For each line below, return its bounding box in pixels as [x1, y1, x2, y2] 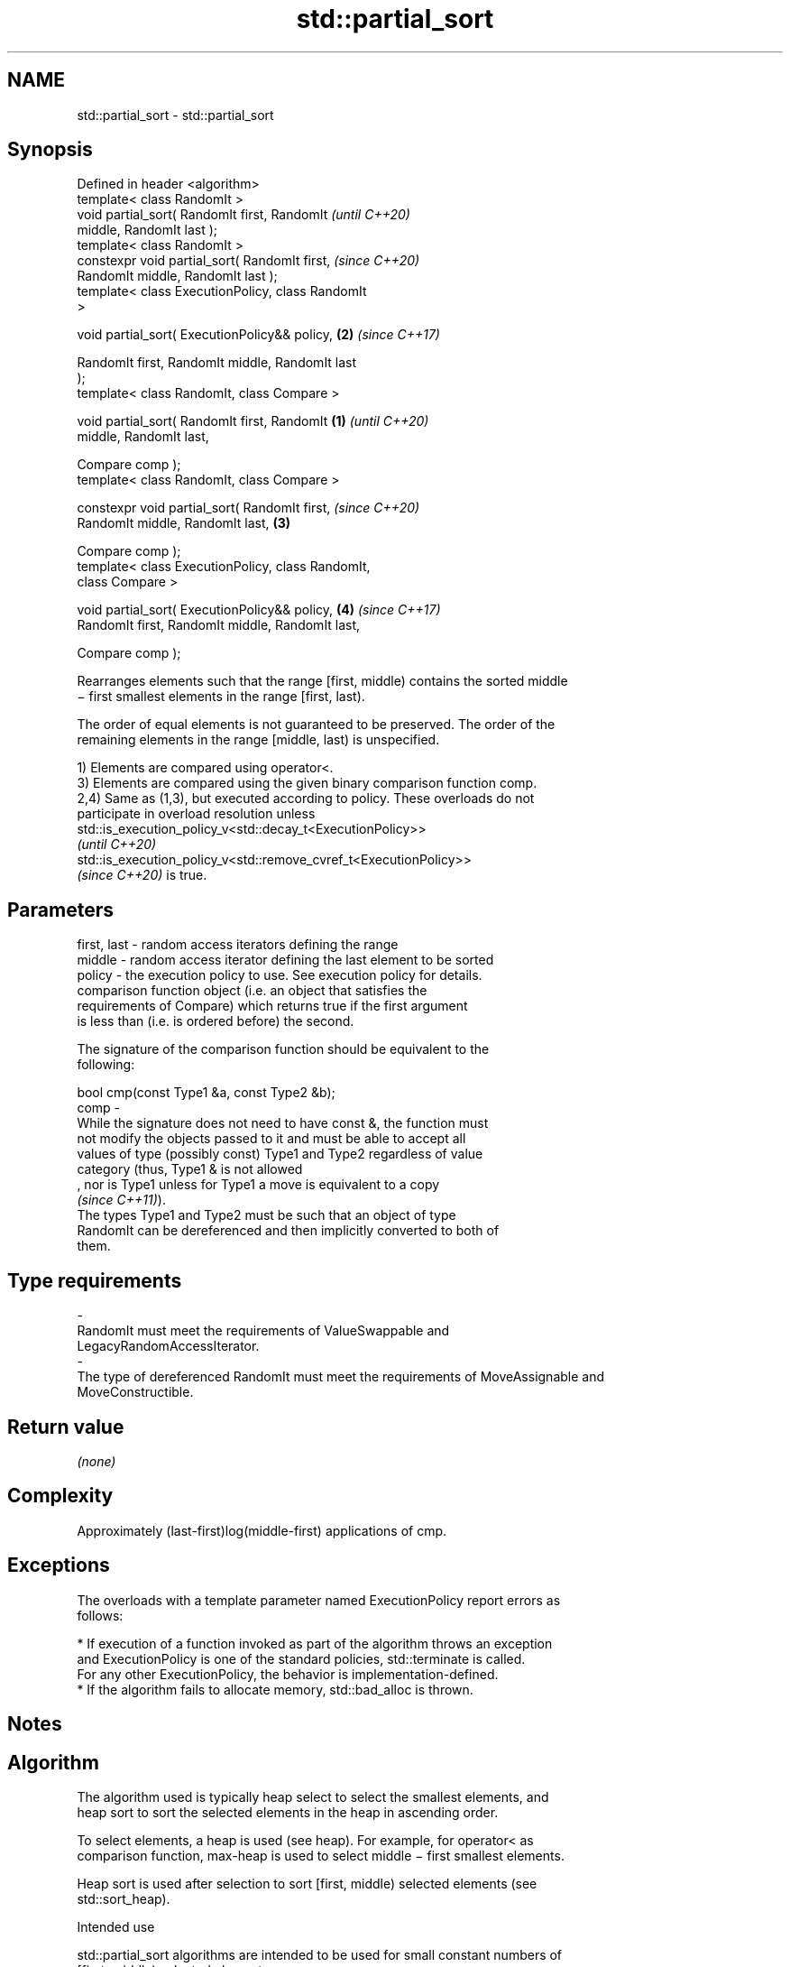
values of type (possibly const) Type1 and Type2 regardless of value [77, 1146, 483, 1162]
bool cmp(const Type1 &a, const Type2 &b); [77, 1085, 335, 1101]
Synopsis [7, 138, 93, 162]
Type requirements [7, 1269, 182, 1292]
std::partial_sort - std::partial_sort [77, 106, 274, 123]
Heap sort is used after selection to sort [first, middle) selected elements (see [77, 1875, 537, 1891]
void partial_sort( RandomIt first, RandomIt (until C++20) [77, 207, 410, 223]
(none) [77, 1453, 116, 1469]
